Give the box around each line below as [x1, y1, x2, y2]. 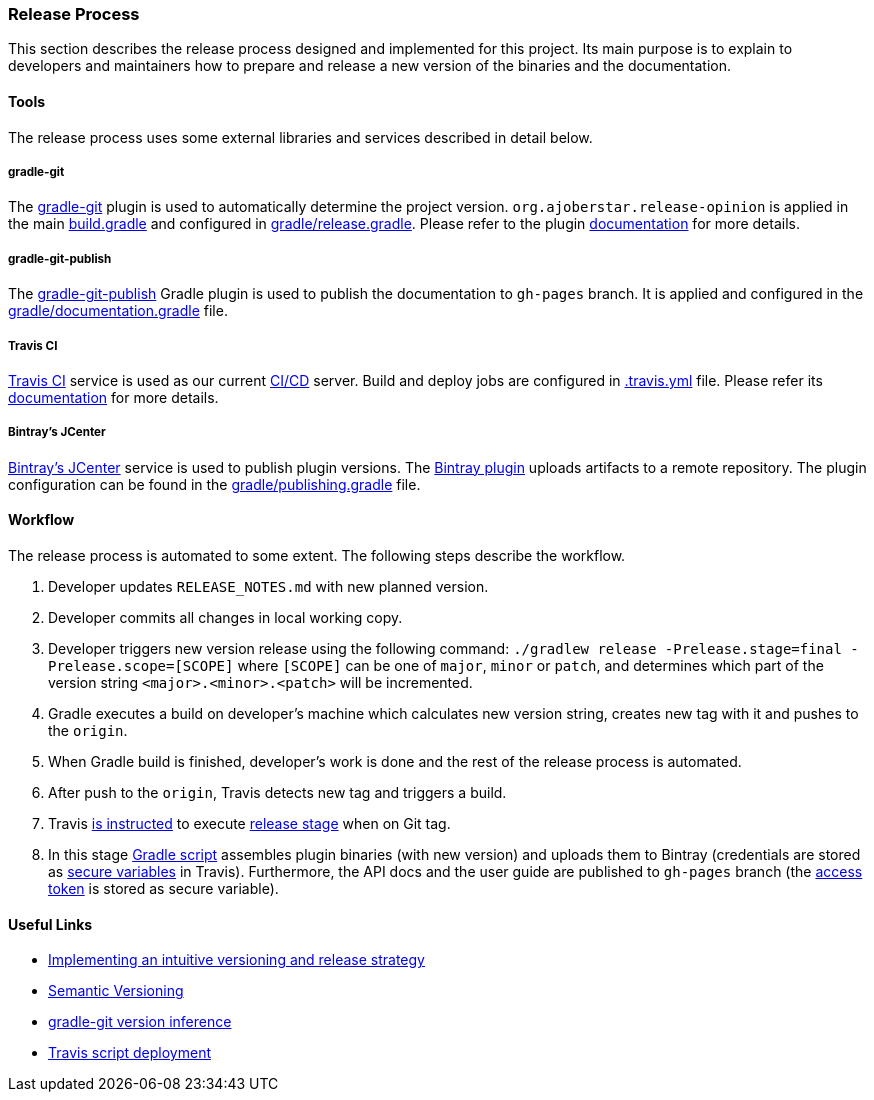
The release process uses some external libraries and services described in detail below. [8, 128, 593, 146]
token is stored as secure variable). [48, 879, 279, 897]
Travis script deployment [48, 1044, 211, 1062]
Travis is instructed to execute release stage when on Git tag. [48, 814, 451, 832]
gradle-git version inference [48, 1013, 232, 1031]
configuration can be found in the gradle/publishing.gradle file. [8, 475, 421, 493]
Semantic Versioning [48, 982, 184, 1000]
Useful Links [8, 915, 93, 933]
